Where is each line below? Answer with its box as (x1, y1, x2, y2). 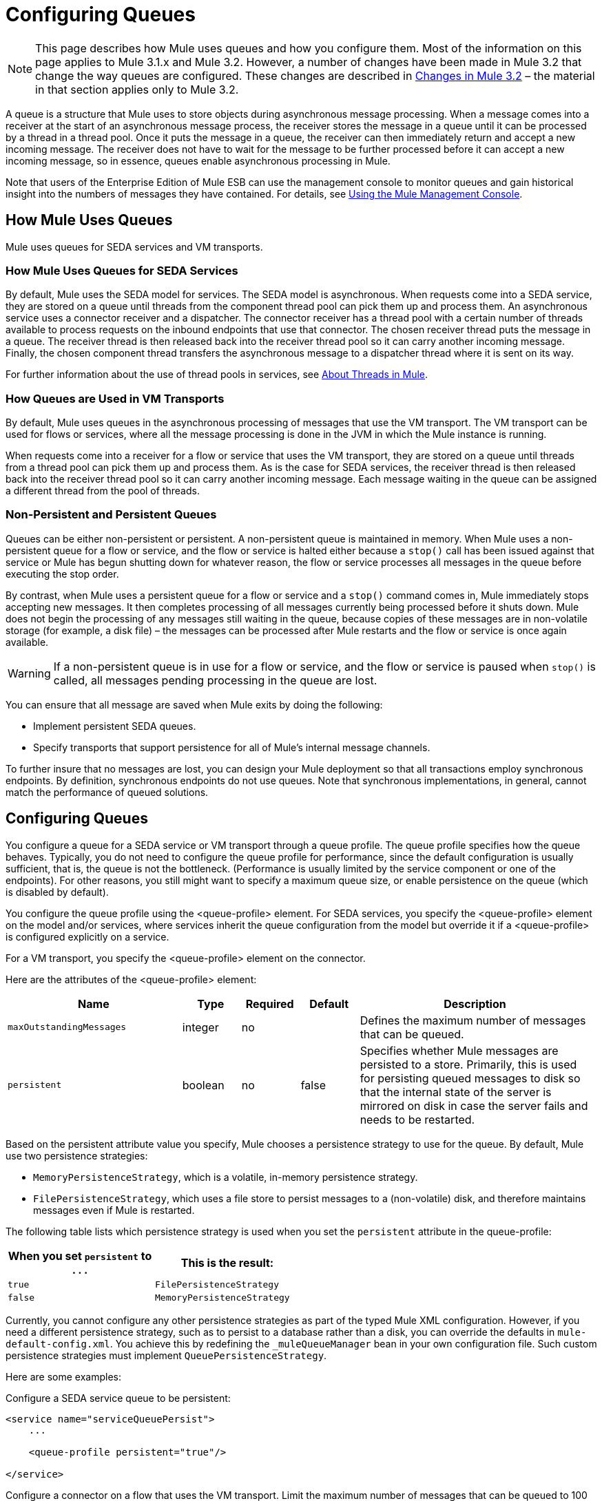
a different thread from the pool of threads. (6, 485, 200, 497)
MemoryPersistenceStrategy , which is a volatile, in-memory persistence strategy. (33, 1171, 418, 1183)
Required (245, 996, 294, 1011)
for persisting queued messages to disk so (360, 1071, 581, 1085)
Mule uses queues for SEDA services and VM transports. (6, 240, 263, 253)
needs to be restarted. (360, 1112, 475, 1126)
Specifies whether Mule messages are (360, 1043, 559, 1058)
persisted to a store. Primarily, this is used (360, 1057, 577, 1071)
